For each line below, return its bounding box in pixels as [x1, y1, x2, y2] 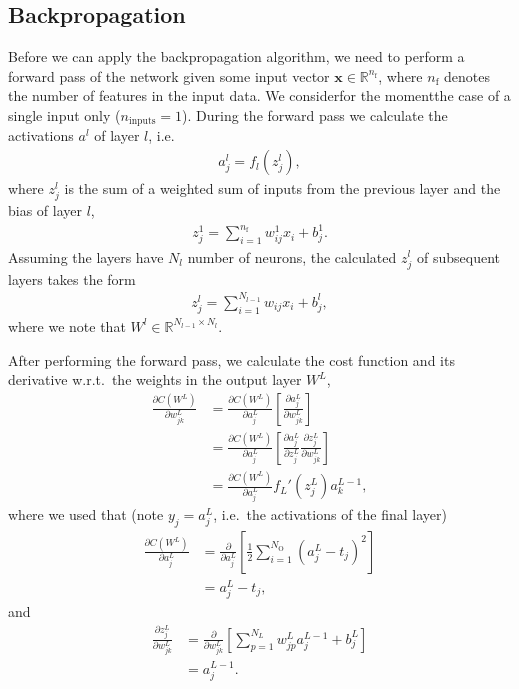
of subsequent [416, 246, 500, 267]
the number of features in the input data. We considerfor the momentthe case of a [8, 85, 511, 106]
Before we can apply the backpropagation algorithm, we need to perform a [8, 46, 465, 67]
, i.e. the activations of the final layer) [213, 504, 447, 524]
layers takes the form [8, 268, 136, 289]
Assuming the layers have [8, 246, 164, 267]
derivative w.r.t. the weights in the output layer [8, 369, 302, 390]
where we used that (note [8, 504, 164, 524]
